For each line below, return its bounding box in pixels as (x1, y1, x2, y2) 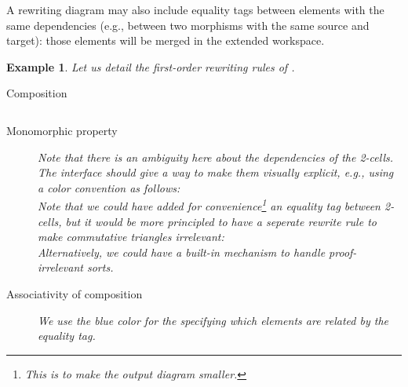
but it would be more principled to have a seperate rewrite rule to (65, 213, 377, 229)
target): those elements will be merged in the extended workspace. (6, 32, 325, 49)
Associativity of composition (6, 285, 143, 301)
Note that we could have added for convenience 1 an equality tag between (38, 195, 381, 214)
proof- (329, 243, 357, 260)
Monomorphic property (6, 122, 118, 138)
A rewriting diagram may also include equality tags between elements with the (6, 2, 384, 17)
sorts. (86, 259, 114, 276)
